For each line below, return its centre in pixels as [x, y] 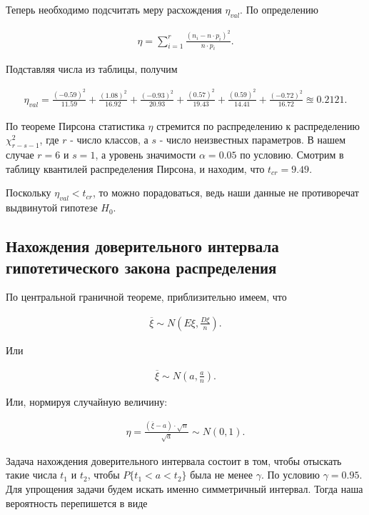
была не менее [221, 475]
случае [20, 155]
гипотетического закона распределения [141, 267]
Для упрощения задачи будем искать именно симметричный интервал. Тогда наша [184, 488]
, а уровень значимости [146, 155]
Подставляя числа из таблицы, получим [92, 69]
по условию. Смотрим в [292, 155]
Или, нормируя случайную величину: [87, 401]
